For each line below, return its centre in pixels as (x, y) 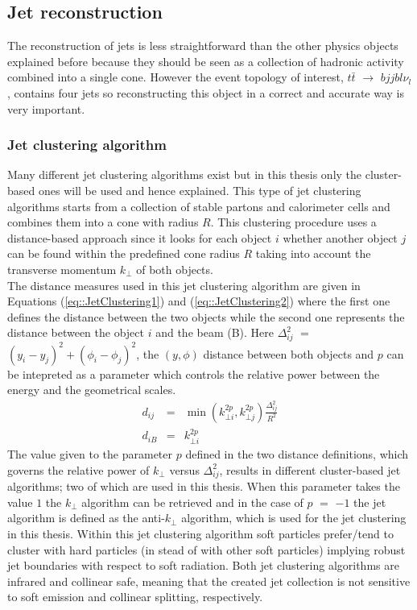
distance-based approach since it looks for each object (140, 237)
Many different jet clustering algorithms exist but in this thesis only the (185, 174)
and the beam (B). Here (215, 332)
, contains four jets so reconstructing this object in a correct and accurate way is (206, 92)
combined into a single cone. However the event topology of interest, (175, 77)
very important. (46, 108)
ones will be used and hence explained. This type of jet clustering (200, 190)
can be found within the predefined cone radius (124, 253)
